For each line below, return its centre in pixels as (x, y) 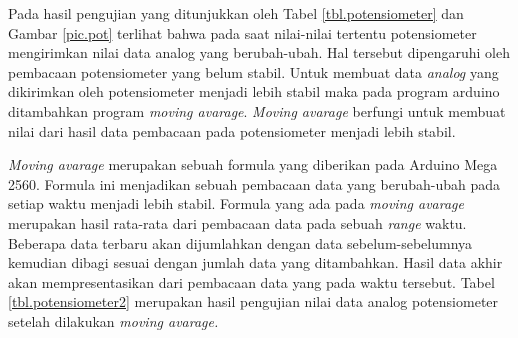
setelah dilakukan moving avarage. (113, 320)
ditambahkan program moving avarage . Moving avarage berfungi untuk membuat (257, 110)
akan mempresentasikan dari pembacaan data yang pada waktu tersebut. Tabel (251, 281)
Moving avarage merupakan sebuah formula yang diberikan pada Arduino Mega (253, 164)
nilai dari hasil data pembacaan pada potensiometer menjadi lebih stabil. (232, 130)
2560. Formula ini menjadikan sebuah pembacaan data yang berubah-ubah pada (254, 183)
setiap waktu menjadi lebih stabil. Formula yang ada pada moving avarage (236, 203)
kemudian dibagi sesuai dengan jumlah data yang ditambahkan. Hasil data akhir (255, 262)
